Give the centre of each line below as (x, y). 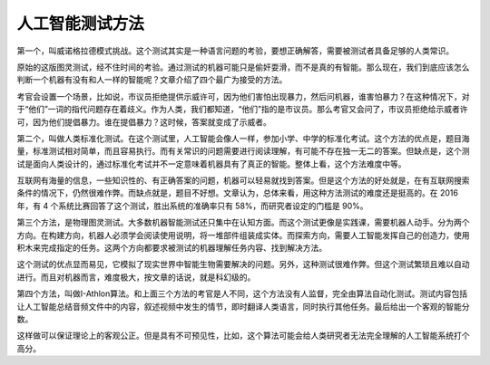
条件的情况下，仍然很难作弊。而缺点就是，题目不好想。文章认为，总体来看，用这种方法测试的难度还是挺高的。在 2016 (237, 193)
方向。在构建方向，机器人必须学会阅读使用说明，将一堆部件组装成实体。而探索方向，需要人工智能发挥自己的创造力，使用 (243, 235)
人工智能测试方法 (81, 24)
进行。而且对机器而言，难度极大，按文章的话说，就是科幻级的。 (136, 277)
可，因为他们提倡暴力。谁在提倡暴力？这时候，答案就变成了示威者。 (144, 121)
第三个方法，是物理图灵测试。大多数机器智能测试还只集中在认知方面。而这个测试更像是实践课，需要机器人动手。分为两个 (243, 223)
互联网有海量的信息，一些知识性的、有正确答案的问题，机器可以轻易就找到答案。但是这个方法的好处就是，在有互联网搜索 (243, 180)
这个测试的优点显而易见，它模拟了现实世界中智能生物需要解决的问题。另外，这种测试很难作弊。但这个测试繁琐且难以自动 (243, 264)
